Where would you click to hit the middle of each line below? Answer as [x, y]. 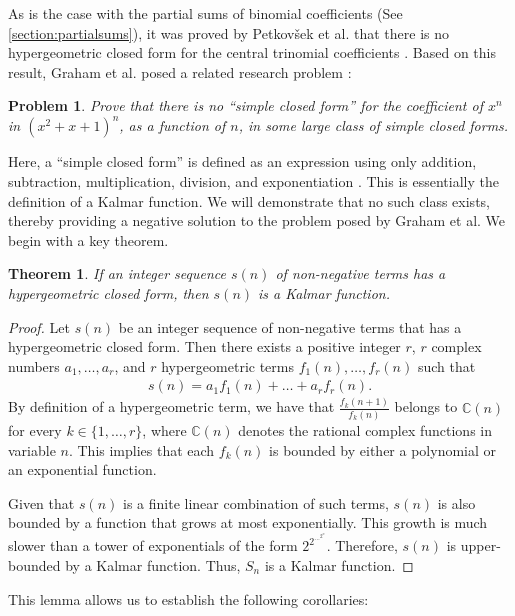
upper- [480, 545]
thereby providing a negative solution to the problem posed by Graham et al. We [257, 220]
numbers [34, 365]
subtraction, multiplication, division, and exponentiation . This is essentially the [253, 181]
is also [456, 502]
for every [35, 430]
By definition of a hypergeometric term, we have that [171, 406]
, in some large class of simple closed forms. [373, 125]
